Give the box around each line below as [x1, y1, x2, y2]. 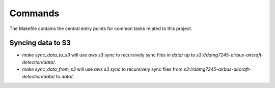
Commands [9, 8, 60, 19]
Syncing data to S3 [9, 39, 71, 47]
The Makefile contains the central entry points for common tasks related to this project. [9, 25, 193, 32]
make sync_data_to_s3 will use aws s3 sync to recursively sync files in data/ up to [22, 52, 196, 58]
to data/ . [56, 73, 74, 79]
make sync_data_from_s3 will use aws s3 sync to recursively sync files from [22, 66, 183, 72]
